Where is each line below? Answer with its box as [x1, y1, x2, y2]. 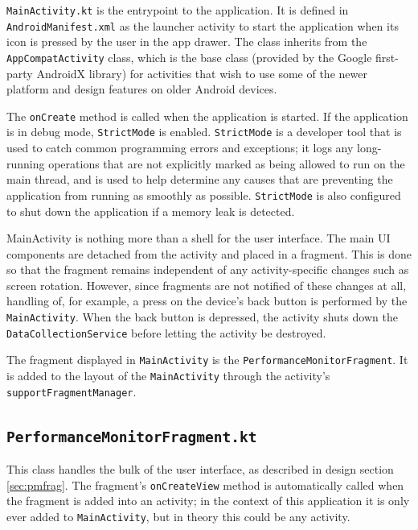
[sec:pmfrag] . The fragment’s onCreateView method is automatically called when [6, 476, 404, 493]
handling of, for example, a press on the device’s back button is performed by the [6, 292, 408, 309]
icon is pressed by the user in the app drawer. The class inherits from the [6, 33, 367, 50]
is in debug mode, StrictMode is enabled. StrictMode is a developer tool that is [6, 123, 402, 140]
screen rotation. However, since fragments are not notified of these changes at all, [6, 276, 407, 293]
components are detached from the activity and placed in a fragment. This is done [6, 245, 412, 262]
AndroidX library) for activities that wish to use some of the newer [36, 64, 367, 81]
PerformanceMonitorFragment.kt [6, 428, 257, 445]
